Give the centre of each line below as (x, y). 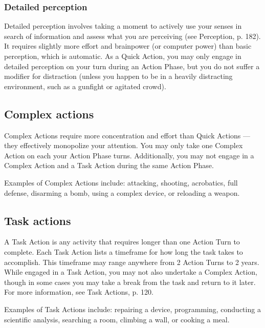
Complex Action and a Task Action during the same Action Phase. (109, 165)
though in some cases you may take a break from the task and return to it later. (130, 282)
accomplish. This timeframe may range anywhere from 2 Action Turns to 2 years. (132, 262)
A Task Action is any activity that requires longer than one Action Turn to (122, 242)
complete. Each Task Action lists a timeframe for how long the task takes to (124, 251)
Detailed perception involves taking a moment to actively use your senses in (123, 26)
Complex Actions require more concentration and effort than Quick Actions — (127, 135)
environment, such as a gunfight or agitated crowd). (85, 86)
